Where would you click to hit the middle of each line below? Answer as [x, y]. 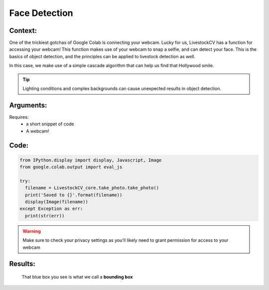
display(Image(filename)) [57, 202]
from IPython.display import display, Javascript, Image [91, 160]
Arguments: [28, 105]
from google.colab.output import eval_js [71, 167]
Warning [32, 231]
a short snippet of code [50, 124]
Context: [23, 31]
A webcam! [38, 131]
